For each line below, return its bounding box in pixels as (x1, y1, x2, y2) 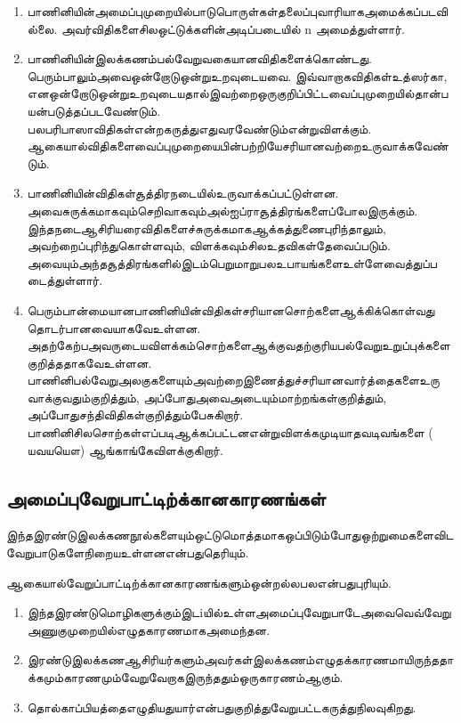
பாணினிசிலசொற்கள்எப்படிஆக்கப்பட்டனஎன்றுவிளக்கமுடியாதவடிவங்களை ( (27, 423, 433, 442)
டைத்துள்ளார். (27, 271, 103, 289)
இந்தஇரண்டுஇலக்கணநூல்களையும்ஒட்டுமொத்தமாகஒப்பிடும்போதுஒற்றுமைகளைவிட (6, 525, 454, 544)
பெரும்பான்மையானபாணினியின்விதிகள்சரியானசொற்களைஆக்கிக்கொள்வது (27, 300, 435, 319)
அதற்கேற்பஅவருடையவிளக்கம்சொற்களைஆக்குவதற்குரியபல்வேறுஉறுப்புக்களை (27, 336, 450, 354)
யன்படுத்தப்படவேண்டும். (27, 101, 161, 119)
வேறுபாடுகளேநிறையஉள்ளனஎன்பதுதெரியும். (6, 543, 249, 562)
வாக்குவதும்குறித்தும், (27, 387, 140, 406)
